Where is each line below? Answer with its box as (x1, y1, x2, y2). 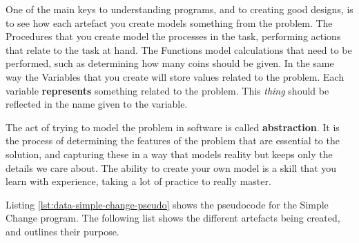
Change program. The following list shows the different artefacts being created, (6, 211, 340, 225)
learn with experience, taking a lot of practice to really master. (6, 174, 271, 188)
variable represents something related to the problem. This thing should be (6, 83, 329, 97)
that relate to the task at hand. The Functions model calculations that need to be (6, 42, 352, 57)
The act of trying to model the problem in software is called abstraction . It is (6, 119, 340, 134)
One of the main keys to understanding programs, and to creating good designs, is (6, 2, 353, 16)
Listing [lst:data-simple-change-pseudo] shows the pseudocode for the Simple (6, 197, 329, 211)
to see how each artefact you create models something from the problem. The (6, 15, 333, 30)
